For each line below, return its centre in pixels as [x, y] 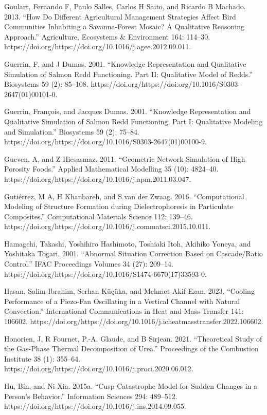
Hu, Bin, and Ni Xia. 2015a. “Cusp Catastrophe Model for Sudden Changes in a [131, 386]
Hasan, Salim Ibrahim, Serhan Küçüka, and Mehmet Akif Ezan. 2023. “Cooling [129, 291]
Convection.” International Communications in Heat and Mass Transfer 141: [124, 311]
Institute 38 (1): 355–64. [42, 358]
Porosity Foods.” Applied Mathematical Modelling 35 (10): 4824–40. [111, 169]
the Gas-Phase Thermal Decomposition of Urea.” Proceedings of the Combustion [131, 348]
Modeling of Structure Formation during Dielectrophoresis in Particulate [119, 206]
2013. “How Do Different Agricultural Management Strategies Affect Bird [120, 16]
